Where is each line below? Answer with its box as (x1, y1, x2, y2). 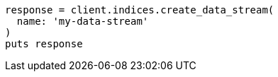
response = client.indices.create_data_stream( (5, 4, 274, 16)
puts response (5, 38, 83, 49)
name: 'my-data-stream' (16, 16, 149, 27)
